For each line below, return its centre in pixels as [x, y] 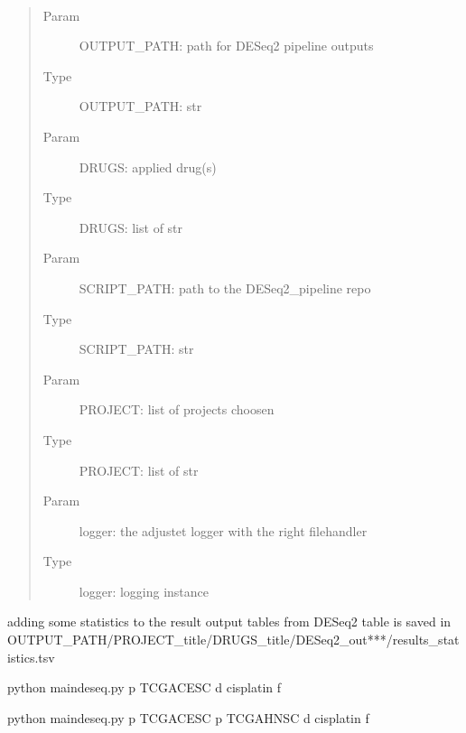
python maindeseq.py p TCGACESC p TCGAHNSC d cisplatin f [188, 717]
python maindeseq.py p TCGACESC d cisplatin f [144, 687]
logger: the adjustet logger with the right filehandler [223, 530]
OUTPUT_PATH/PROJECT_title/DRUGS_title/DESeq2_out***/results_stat [233, 640]
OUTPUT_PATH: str [140, 106]
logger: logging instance [144, 591]
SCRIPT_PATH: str [136, 349]
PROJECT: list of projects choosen [177, 409]
